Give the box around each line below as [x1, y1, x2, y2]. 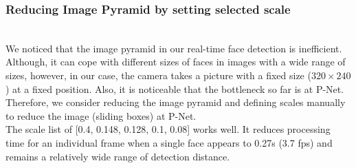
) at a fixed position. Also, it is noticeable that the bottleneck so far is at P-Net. [5, 81, 344, 96]
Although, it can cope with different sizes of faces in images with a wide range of [5, 54, 346, 69]
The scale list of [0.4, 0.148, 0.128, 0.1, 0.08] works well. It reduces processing [5, 122, 331, 136]
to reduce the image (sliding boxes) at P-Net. [5, 108, 197, 123]
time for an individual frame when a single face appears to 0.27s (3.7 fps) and [5, 135, 333, 149]
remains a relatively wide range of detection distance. [5, 149, 230, 163]
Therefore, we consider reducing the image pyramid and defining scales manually [5, 95, 346, 109]
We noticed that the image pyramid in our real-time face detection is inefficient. [5, 41, 342, 55]
